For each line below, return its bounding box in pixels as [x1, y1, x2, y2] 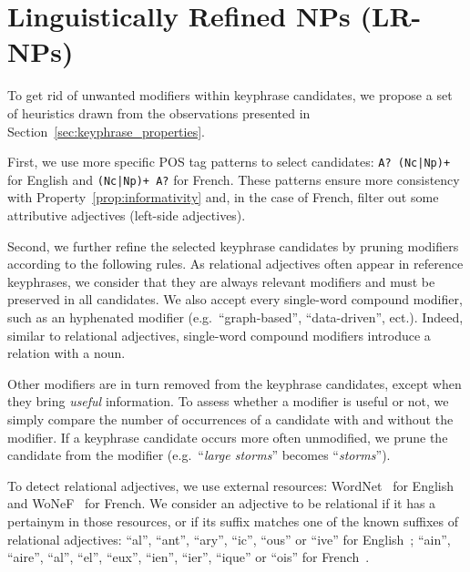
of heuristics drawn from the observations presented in [7, 103, 311, 122]
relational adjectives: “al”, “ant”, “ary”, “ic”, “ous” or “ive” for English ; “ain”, [7, 529, 451, 548]
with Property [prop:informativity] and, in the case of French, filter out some [7, 188, 439, 207]
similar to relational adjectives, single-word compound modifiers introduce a [7, 325, 431, 344]
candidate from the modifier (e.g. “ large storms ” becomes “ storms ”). [7, 445, 391, 465]
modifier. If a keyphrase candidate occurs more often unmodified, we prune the [7, 427, 448, 446]
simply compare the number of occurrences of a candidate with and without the [7, 409, 454, 428]
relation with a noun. [7, 343, 126, 363]
